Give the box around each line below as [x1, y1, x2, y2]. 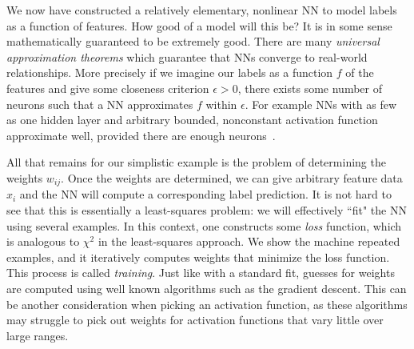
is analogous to [6, 233, 80, 250]
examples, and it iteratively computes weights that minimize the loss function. [6, 248, 390, 265]
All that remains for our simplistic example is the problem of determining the [6, 154, 386, 170]
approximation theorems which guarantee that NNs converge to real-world [6, 48, 368, 65]
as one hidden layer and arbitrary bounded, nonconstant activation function [6, 111, 378, 128]
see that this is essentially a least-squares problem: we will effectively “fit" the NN [6, 201, 407, 218]
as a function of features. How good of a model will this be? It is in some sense [6, 17, 392, 34]
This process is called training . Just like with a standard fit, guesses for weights [6, 264, 395, 281]
